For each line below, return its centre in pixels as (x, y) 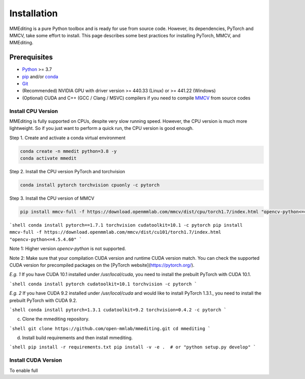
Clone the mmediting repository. (56, 319)
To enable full (24, 370)
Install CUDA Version (36, 360)
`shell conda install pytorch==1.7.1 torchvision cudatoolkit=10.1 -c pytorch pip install (126, 225)
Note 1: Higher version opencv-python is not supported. (68, 249)
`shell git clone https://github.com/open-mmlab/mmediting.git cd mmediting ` (110, 328)
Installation (34, 13)
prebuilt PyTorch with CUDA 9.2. (43, 300)
